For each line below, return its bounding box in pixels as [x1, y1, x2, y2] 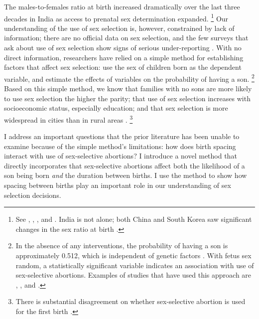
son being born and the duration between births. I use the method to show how [4, 170, 247, 180]
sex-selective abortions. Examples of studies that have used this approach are [15, 270, 252, 280]
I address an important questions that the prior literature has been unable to [4, 131, 240, 142]
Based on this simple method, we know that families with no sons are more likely [4, 83, 252, 94]
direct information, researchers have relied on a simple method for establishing [4, 52, 244, 62]
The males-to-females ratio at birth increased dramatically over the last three [4, 1, 240, 11]
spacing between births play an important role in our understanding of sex [4, 180, 231, 190]
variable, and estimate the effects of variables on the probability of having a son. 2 [4, 72, 255, 84]
